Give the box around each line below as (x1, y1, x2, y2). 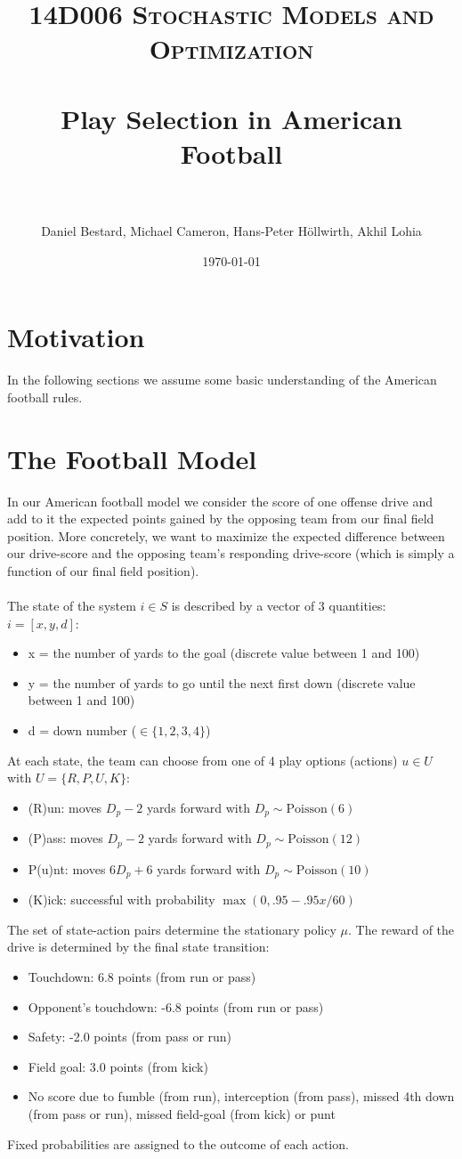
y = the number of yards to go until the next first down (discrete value (28, 673, 416, 692)
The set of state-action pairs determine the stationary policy (7, 920, 336, 938)
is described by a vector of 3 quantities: (171, 596, 386, 615)
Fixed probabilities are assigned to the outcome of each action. (7, 1134, 349, 1153)
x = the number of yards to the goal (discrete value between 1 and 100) (28, 644, 420, 662)
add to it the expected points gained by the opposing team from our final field (7, 509, 434, 528)
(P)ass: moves (28, 829, 103, 847)
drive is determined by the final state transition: (7, 937, 270, 956)
